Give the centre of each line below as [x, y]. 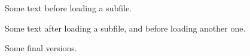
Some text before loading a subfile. [68, 8]
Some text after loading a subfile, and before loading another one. [125, 28]
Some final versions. [41, 48]
